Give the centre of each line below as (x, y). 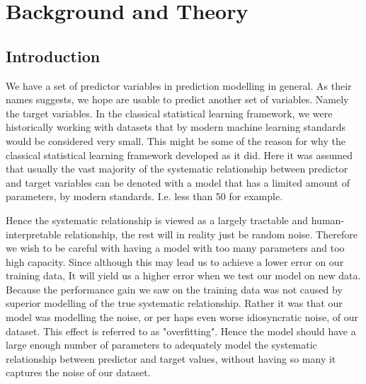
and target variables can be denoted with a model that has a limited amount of (178, 182)
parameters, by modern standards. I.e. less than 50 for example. (144, 196)
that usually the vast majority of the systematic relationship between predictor (177, 169)
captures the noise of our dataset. (78, 372)
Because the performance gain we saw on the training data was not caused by (174, 289)
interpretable (34, 234)
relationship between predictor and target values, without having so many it (171, 358)
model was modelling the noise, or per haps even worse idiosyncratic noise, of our (182, 317)
